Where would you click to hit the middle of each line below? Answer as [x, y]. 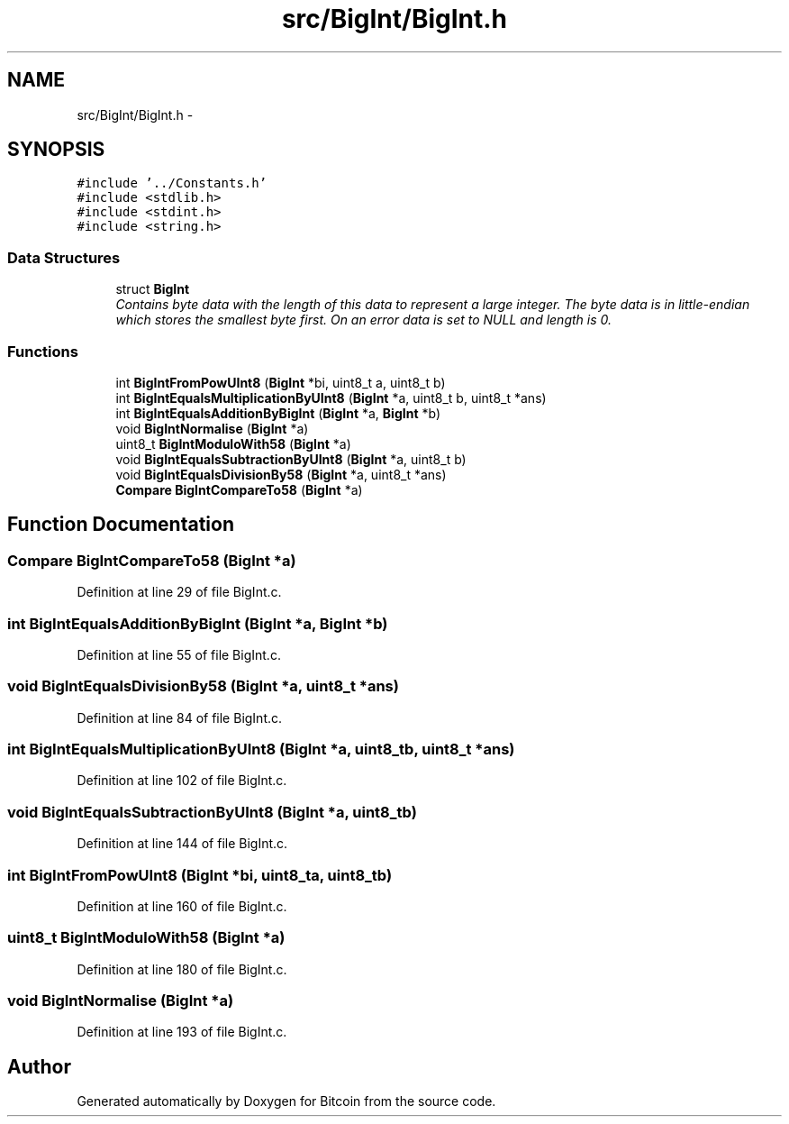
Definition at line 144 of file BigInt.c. [182, 844]
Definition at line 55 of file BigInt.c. [179, 654]
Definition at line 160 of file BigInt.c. [182, 906]
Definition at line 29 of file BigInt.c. [179, 592]
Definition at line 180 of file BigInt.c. [182, 969]
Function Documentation [121, 525]
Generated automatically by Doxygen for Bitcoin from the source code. [286, 1101]
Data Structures [64, 257]
